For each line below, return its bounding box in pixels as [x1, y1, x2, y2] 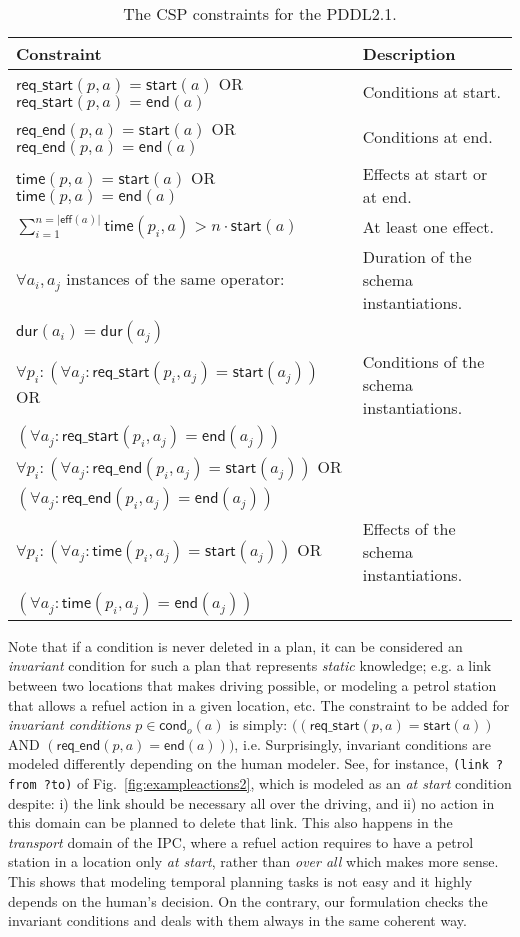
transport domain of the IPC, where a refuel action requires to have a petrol [8, 831, 474, 852]
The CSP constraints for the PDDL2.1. [123, 2, 397, 25]
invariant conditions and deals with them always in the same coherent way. [8, 910, 467, 931]
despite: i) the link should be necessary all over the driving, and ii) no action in [8, 792, 495, 813]
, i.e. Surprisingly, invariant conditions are [234, 733, 491, 754]
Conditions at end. [362, 125, 493, 148]
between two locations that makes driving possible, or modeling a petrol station [8, 674, 497, 695]
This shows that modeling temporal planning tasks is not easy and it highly [8, 871, 473, 892]
